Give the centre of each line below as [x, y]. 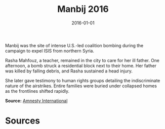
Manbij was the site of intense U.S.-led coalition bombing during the [74, 45]
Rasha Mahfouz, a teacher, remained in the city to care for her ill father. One [82, 60]
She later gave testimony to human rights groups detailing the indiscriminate [83, 80]
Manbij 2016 [83, 9]
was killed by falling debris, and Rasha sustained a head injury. [69, 71]
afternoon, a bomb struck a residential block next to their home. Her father [81, 65]
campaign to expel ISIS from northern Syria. [50, 51]
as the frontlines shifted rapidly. [37, 91]
